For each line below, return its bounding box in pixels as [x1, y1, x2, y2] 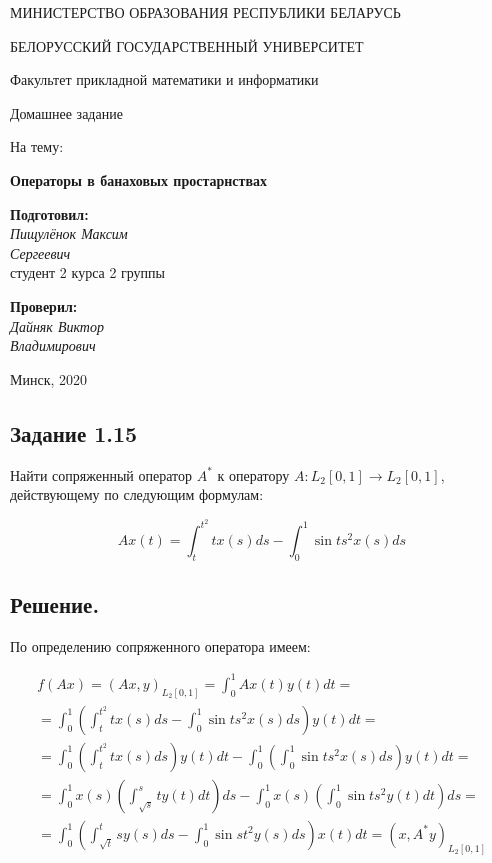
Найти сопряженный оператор [10, 464, 192, 485]
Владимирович [10, 335, 96, 356]
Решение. [10, 588, 100, 619]
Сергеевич [10, 242, 71, 263]
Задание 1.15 [10, 417, 138, 448]
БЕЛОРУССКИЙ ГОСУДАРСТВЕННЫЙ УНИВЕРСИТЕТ [10, 35, 364, 56]
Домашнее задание [10, 102, 123, 123]
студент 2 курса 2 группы [10, 262, 166, 283]
